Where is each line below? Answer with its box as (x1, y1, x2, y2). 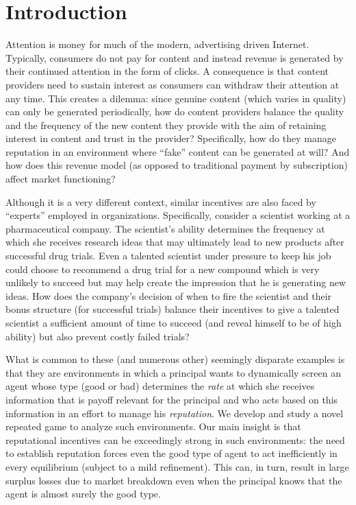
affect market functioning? (5, 172, 116, 186)
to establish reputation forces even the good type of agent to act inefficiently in (5, 446, 338, 460)
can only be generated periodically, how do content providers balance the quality (5, 104, 344, 119)
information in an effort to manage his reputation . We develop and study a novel (5, 406, 344, 420)
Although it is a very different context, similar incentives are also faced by (5, 194, 316, 209)
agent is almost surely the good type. (5, 486, 161, 501)
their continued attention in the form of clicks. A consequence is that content (5, 64, 329, 78)
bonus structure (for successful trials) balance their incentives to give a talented (5, 302, 340, 316)
